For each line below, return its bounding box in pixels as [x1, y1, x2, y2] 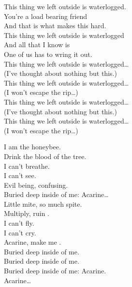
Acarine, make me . [4, 237, 61, 247]
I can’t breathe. [4, 161, 50, 171]
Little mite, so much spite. [4, 198, 82, 209]
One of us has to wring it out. [4, 49, 92, 59]
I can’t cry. [4, 227, 36, 237]
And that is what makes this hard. [4, 20, 106, 31]
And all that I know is [4, 39, 70, 50]
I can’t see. [4, 170, 36, 180]
